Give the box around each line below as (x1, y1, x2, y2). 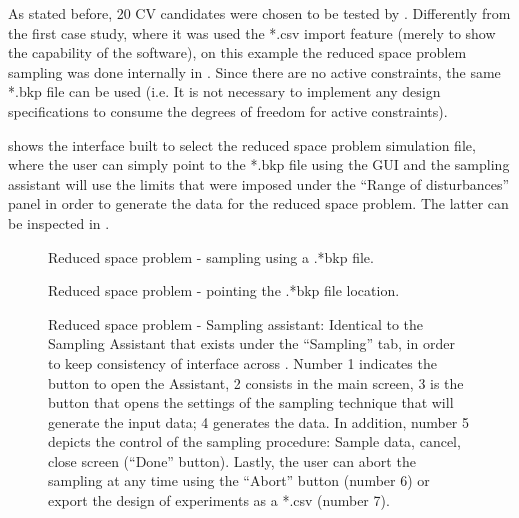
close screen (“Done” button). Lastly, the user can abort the (48, 450, 416, 471)
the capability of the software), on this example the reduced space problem (8, 42, 467, 63)
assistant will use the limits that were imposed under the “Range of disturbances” (8, 173, 510, 194)
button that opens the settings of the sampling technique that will (48, 392, 454, 413)
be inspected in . (8, 212, 110, 233)
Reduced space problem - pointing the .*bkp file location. (48, 280, 400, 301)
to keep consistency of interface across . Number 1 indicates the (48, 352, 437, 373)
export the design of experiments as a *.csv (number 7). (48, 490, 390, 511)
